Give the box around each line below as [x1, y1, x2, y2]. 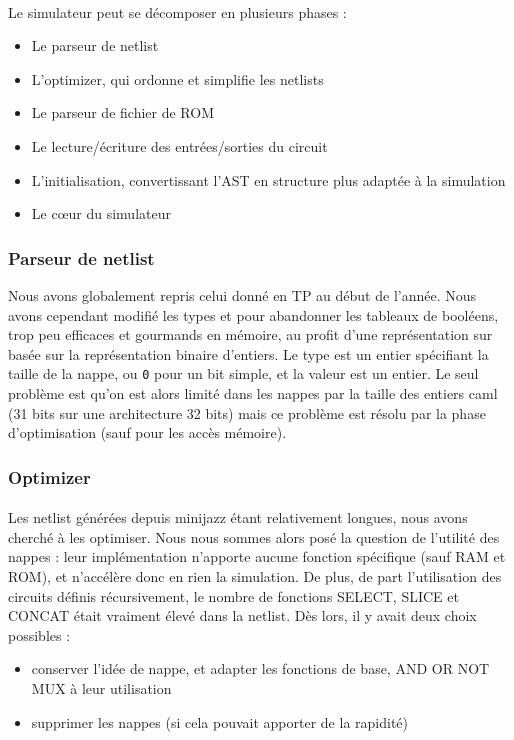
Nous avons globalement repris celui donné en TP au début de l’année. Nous [8, 284, 477, 305]
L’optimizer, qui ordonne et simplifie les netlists [31, 68, 324, 89]
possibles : [8, 624, 71, 645]
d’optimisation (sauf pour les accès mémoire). [8, 422, 287, 443]
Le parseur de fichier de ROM [31, 102, 214, 123]
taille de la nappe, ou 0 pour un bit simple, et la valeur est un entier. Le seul [8, 363, 479, 384]
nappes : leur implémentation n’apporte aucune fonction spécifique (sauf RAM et [8, 546, 506, 567]
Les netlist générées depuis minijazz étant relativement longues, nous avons [8, 507, 468, 528]
